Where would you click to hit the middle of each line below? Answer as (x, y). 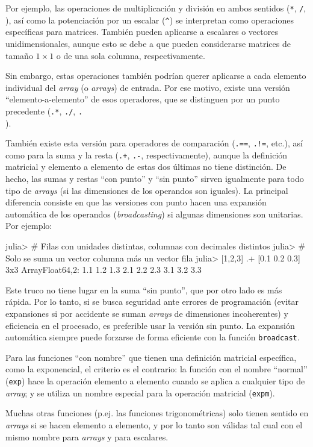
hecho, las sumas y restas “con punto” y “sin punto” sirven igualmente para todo (155, 179)
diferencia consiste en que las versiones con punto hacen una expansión (136, 202)
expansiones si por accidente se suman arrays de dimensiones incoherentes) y (147, 313)
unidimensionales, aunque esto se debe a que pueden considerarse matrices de (148, 43)
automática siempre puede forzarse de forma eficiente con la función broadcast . (153, 337)
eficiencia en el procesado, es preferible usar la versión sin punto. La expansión (150, 325)
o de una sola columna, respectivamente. (131, 55)
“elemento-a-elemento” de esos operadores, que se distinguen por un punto (143, 99)
